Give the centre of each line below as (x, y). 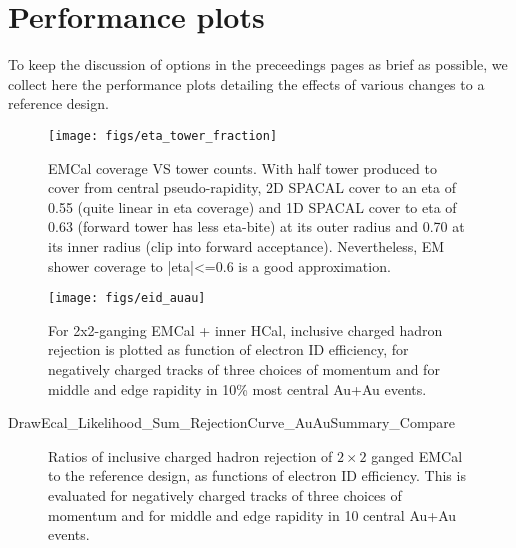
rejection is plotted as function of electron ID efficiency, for (228, 349)
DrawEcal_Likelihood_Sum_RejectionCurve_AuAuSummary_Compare (232, 422)
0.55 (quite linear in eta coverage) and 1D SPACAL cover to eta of (252, 206)
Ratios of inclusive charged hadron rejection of (190, 455)
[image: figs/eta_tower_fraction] (163, 135)
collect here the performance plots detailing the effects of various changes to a (246, 83)
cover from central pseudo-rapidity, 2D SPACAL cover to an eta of (252, 187)
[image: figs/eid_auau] (127, 298)
